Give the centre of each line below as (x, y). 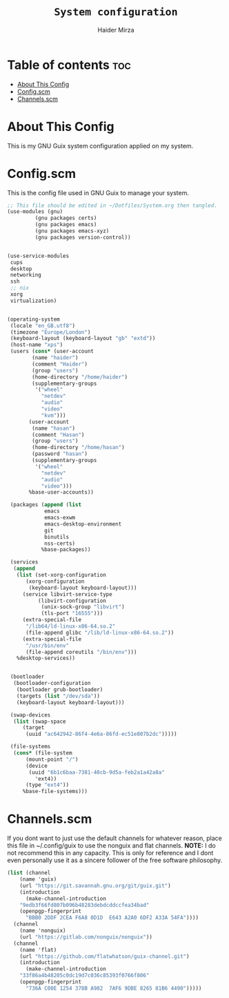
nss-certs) (60, 543)
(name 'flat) (38, 950)
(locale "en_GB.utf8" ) (43, 326)
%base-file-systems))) (55, 792)
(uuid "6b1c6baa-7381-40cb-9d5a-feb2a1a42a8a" (97, 772)
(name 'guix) (38, 879)
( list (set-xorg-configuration (61, 575)
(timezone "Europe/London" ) (50, 332)
